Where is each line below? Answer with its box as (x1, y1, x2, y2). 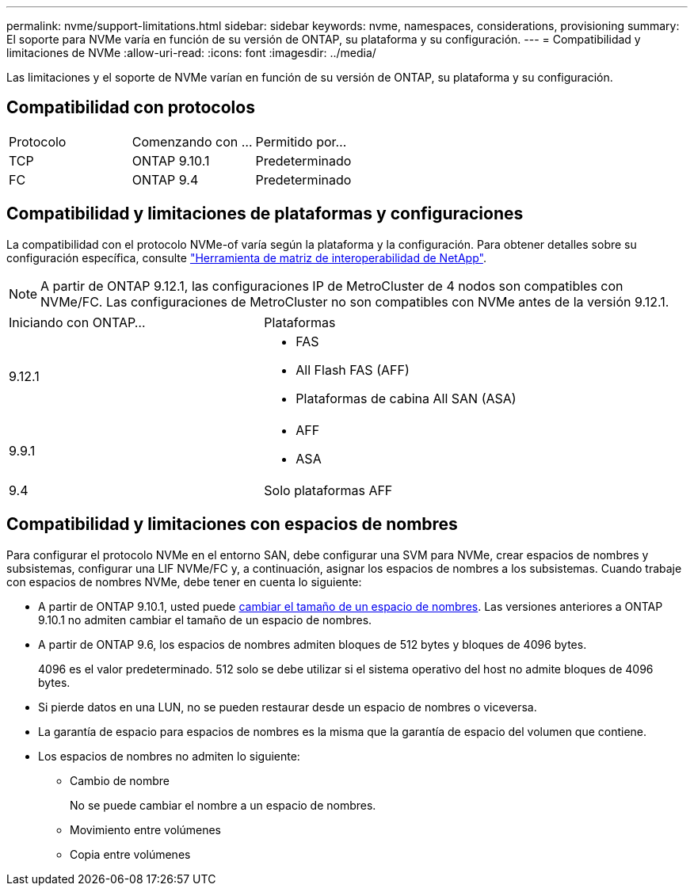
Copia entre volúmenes (70, 847, 191, 861)
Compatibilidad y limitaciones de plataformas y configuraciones (6, 204, 524, 224)
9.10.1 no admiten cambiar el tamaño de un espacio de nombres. (38, 612, 372, 627)
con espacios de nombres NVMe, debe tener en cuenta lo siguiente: (6, 574, 362, 589)
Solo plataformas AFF (264, 482, 393, 498)
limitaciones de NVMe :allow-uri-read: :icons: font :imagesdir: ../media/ (6, 46, 376, 59)
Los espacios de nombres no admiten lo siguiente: (38, 749, 300, 763)
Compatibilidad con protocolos (6, 97, 255, 118)
